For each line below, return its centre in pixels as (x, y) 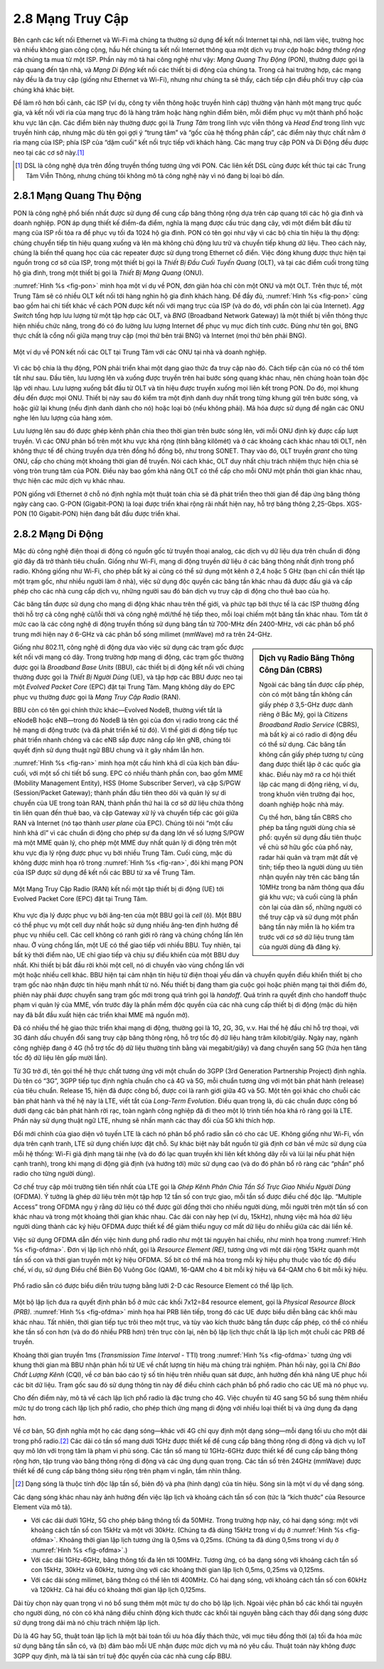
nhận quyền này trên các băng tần (309, 877)
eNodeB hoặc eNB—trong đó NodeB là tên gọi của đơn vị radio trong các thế (126, 720)
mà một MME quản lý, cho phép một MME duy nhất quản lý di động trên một (125, 843)
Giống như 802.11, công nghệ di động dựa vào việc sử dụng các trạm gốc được (129, 647)
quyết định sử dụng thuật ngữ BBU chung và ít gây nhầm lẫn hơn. (109, 750)
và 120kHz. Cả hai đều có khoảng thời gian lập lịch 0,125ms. (118, 1590)
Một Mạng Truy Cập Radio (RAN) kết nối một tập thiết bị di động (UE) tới (118, 889)
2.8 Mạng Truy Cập (71, 19)
